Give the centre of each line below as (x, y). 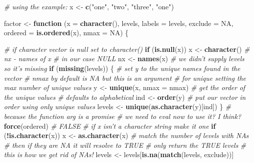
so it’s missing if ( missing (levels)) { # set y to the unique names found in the (122, 68)
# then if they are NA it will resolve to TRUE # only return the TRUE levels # (125, 145)
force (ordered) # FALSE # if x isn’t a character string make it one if (110, 126)
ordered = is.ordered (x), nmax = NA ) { (66, 33)
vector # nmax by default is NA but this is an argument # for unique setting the (125, 78)
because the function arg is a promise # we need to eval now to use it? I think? (123, 116)
